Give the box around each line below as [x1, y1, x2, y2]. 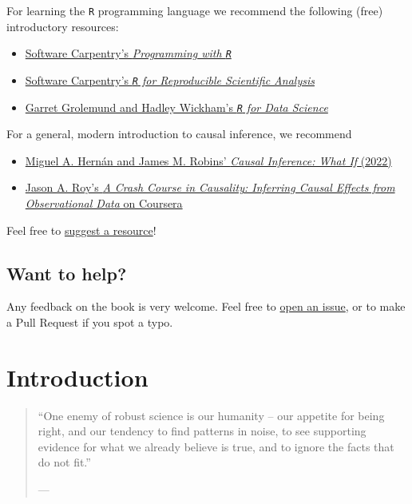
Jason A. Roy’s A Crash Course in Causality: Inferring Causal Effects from [25, 179, 395, 196]
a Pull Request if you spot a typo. [6, 313, 173, 330]
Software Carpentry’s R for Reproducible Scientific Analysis [25, 71, 315, 88]
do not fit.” [38, 454, 91, 470]
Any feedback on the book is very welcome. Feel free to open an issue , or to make [6, 298, 406, 315]
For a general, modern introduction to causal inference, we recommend [6, 125, 352, 142]
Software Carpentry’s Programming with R [25, 45, 232, 62]
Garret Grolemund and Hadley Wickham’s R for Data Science [25, 98, 328, 115]
